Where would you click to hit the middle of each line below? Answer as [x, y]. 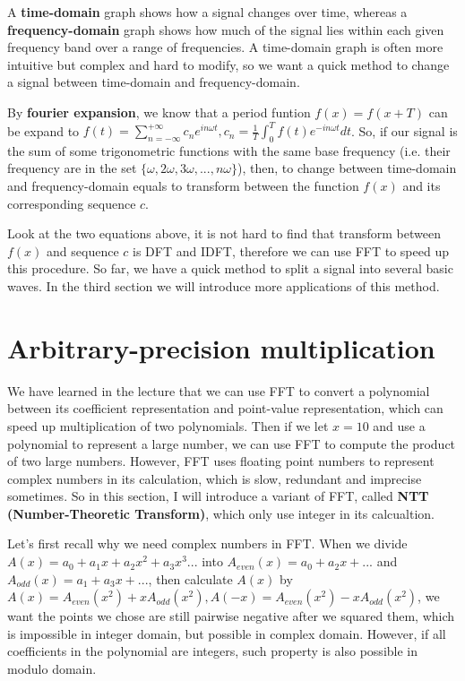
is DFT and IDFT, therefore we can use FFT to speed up [290, 250]
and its [422, 186]
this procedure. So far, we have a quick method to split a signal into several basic [230, 268]
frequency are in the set [72, 168]
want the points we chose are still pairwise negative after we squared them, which [231, 616]
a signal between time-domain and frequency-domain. [154, 82]
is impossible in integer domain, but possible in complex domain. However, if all [227, 633]
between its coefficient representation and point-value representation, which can [225, 408]
